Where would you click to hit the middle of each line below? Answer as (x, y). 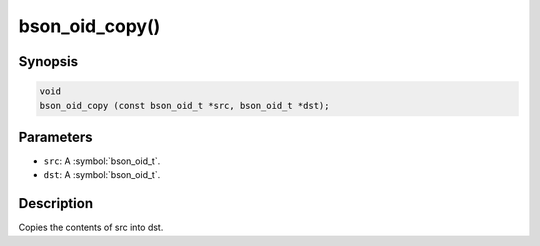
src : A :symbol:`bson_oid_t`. (102, 161)
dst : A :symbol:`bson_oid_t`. (102, 175)
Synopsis (48, 61)
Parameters (55, 136)
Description (56, 203)
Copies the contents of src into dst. (91, 227)
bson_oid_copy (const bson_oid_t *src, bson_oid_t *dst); (184, 105)
